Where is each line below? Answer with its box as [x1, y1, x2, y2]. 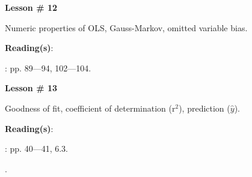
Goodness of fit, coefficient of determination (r [5, 101, 176, 114]
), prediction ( [179, 101, 230, 114]
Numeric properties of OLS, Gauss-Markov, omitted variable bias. [5, 21, 248, 34]
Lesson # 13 [5, 82, 58, 94]
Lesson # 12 [5, 1, 58, 13]
